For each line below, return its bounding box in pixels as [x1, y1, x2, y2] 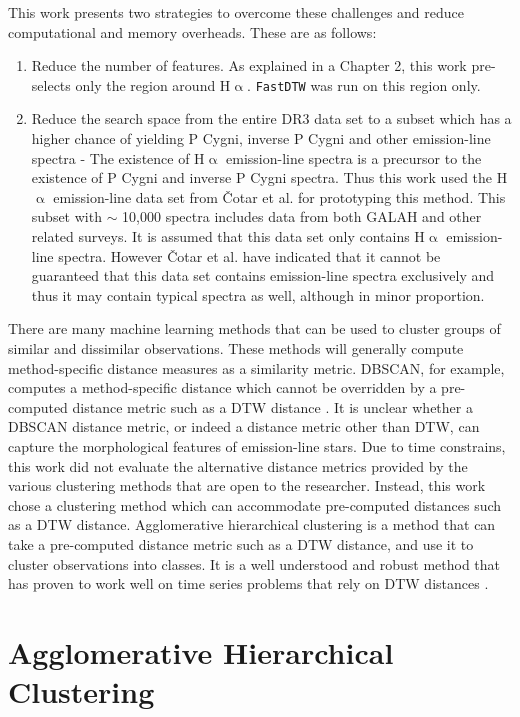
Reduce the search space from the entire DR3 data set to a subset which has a [31, 108, 512, 129]
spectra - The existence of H [31, 147, 205, 168]
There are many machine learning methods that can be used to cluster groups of [8, 318, 501, 339]
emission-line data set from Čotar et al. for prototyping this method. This [53, 186, 506, 207]
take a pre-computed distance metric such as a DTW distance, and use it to [8, 533, 474, 554]
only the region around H [75, 74, 231, 95]
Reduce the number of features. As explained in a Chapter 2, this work [31, 55, 467, 76]
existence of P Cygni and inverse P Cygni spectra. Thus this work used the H [31, 167, 508, 188]
